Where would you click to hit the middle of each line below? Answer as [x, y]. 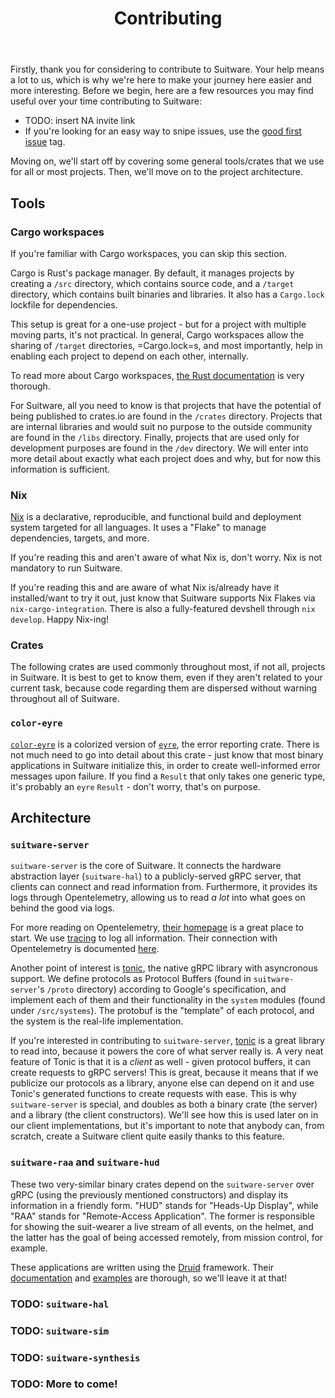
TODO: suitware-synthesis [75, 1357]
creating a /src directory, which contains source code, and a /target [152, 283]
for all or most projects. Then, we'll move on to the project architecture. [157, 172]
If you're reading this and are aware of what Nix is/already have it [145, 588]
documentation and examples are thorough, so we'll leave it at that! [149, 1278]
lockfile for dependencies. [64, 304]
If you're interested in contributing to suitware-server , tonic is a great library [167, 1041]
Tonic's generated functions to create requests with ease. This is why [153, 1094]
